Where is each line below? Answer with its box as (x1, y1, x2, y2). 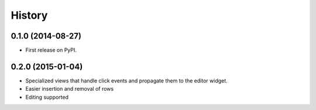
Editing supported (25, 94, 69, 101)
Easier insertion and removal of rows (25, 85, 114, 92)
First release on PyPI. (25, 47, 77, 54)
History (11, 9, 48, 22)
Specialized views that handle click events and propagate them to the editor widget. (25, 77, 228, 84)
